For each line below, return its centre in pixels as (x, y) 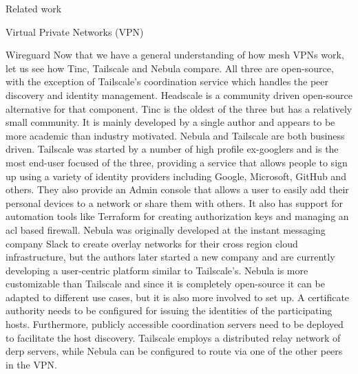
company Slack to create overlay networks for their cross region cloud (152, 243)
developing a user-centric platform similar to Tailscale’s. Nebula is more (157, 270)
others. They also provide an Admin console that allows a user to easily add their (177, 189)
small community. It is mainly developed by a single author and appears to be (170, 122)
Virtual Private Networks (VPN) (75, 31)
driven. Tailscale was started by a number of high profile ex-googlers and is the (172, 149)
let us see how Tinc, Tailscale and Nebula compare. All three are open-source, (170, 68)
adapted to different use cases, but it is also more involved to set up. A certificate (178, 297)
